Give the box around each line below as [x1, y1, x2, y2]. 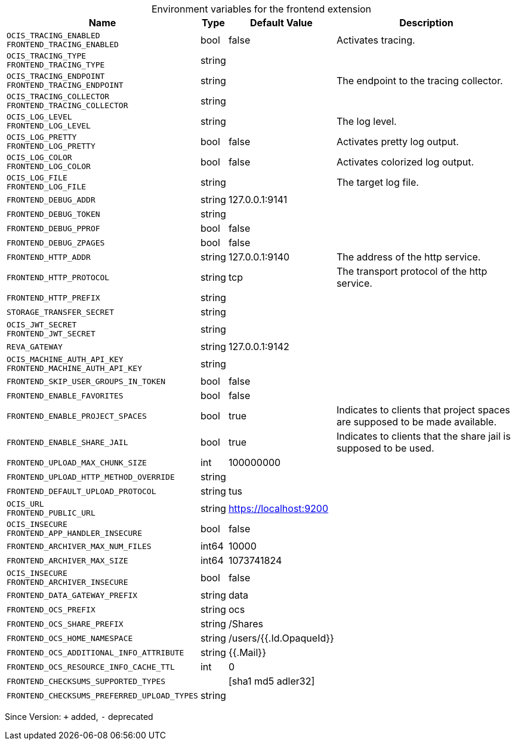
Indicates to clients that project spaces [336, 404, 510, 416]
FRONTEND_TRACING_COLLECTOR [7, 101, 128, 110]
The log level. [336, 115, 397, 127]
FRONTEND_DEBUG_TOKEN [7, 209, 100, 219]
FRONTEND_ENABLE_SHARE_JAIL [7, 437, 128, 447]
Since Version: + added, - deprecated [5, 712, 153, 722]
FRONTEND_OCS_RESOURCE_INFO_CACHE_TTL [7, 662, 175, 672]
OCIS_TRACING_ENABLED [7, 31, 100, 40]
